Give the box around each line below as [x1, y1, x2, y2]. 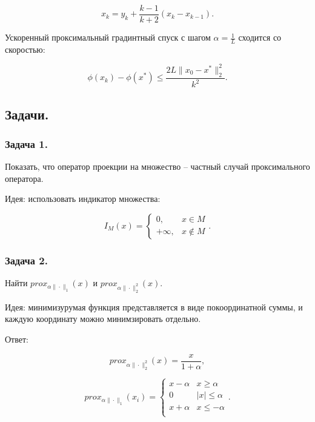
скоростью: [5, 42, 45, 55]
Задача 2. [5, 252, 48, 267]
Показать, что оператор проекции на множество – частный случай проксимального [5, 160, 310, 173]
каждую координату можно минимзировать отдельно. [5, 312, 201, 325]
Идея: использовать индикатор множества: [5, 192, 161, 205]
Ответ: [5, 333, 28, 346]
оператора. [5, 172, 44, 184]
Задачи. [5, 104, 49, 123]
